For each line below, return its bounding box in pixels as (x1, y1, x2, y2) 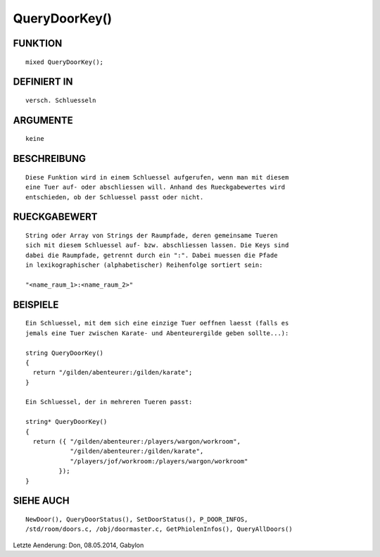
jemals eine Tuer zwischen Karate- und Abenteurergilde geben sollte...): (25, 329, 289, 337)
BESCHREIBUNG (13, 153, 87, 165)
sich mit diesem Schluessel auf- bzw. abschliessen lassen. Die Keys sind (25, 242, 289, 249)
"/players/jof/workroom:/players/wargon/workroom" (70, 457, 248, 465)
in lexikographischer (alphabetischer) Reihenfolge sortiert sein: (25, 261, 263, 269)
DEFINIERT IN (13, 76, 73, 88)
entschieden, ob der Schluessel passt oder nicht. (25, 193, 204, 201)
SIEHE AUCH (13, 495, 70, 507)
